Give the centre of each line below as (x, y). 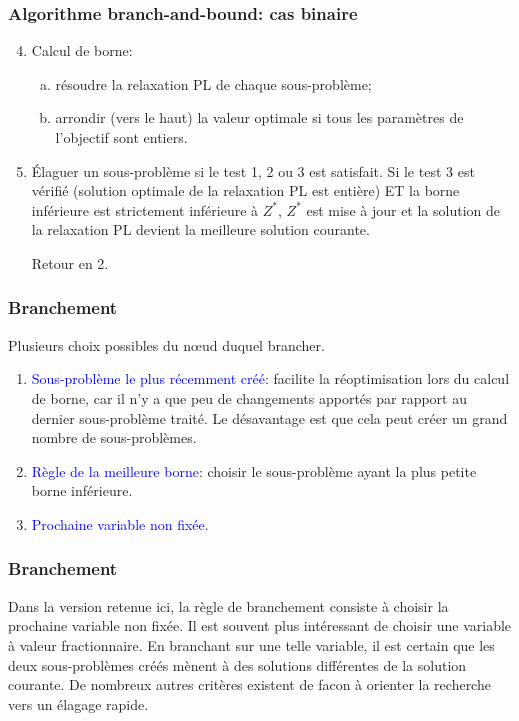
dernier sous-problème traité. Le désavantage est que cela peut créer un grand (269, 417)
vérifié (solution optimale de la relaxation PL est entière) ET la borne (245, 190)
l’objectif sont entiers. (121, 137)
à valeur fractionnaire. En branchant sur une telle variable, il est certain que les (251, 644)
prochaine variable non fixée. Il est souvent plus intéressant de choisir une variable (260, 625)
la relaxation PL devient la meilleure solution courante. (200, 229)
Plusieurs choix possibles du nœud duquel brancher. (166, 344)
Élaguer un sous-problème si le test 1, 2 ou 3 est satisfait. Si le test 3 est (253, 170)
